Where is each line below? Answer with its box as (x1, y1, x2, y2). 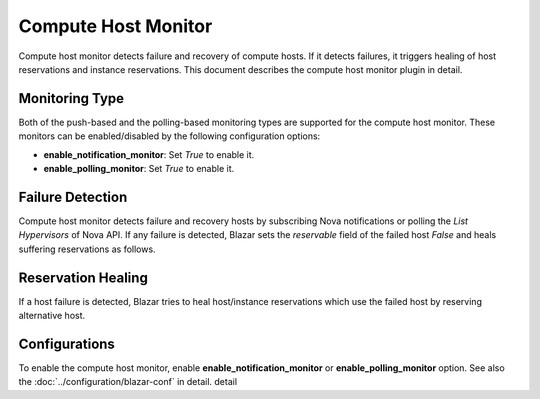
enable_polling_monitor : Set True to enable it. (43, 163, 235, 175)
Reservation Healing (18, 269, 149, 286)
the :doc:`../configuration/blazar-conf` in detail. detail (18, 376, 238, 388)
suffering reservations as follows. (18, 243, 156, 255)
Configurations (18, 335, 115, 352)
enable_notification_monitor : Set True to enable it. (43, 148, 255, 160)
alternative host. (18, 310, 86, 321)
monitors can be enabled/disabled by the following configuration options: (18, 130, 321, 142)
